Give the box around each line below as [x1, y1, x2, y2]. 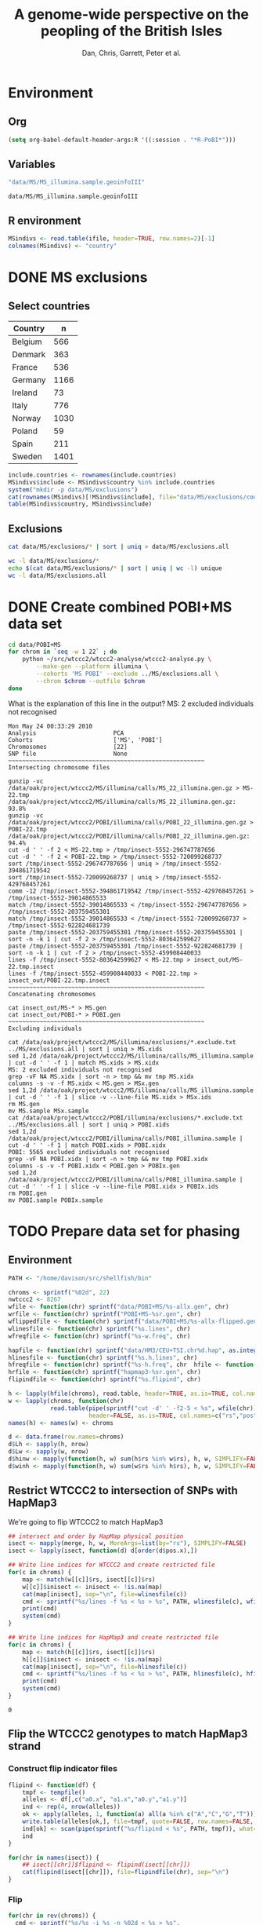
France [12, 361, 38, 372]
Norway [12, 412, 41, 423]
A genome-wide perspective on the [14, 5, 249, 24]
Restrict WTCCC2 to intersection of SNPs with [8, 1484, 239, 1497]
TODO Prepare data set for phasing [8, 1222, 240, 1240]
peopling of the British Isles [40, 22, 223, 40]
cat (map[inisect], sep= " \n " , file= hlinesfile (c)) [22, 1663, 188, 1671]
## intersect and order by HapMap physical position [8, 1532, 184, 1540]
